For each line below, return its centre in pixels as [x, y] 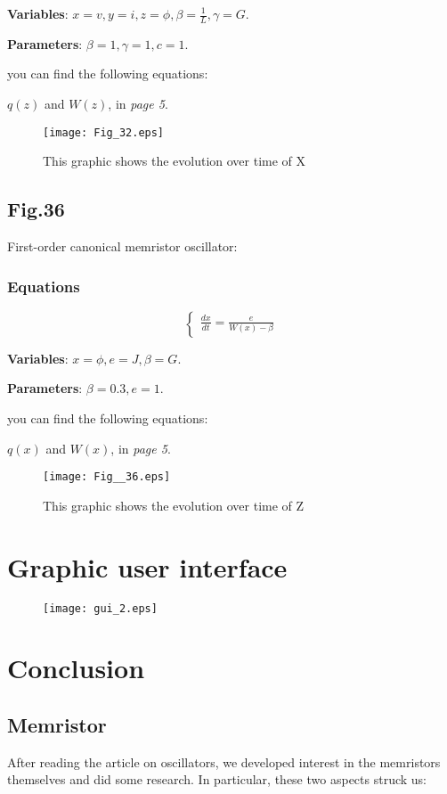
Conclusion [76, 668]
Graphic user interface [147, 566]
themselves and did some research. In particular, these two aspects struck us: [217, 779]
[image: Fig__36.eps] [107, 477]
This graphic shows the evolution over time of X [175, 161]
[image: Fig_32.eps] [104, 132]
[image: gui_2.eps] [100, 608]
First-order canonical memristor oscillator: [122, 246]
